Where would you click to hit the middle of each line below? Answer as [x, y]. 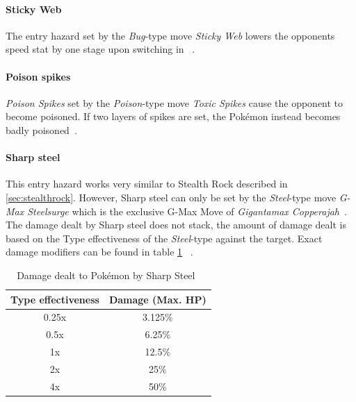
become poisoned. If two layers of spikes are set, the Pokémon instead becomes [173, 116]
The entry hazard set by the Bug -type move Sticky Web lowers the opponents [170, 35]
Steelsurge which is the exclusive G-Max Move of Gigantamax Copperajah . [187, 211]
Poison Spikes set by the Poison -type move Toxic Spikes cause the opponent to [175, 102]
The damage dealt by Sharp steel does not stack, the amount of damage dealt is [176, 225]
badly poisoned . [41, 129]
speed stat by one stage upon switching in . [100, 49]
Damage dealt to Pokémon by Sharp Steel [106, 275]
